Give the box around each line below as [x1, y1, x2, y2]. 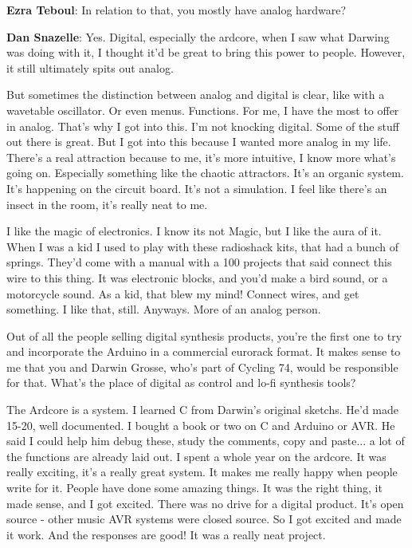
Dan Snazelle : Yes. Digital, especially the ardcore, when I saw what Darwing [6, 28, 390, 45]
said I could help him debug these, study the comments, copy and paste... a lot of [6, 432, 405, 449]
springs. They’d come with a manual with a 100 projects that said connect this [6, 254, 392, 270]
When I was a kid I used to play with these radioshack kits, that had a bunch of [6, 238, 398, 254]
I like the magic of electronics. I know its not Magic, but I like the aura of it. [6, 223, 382, 239]
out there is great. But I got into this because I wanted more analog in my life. [6, 133, 391, 150]
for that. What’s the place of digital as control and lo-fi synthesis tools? [6, 374, 356, 391]
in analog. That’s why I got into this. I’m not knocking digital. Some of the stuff [6, 117, 399, 134]
